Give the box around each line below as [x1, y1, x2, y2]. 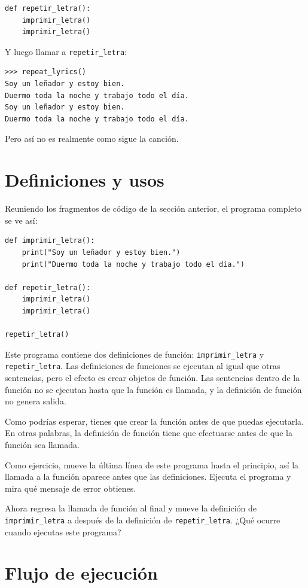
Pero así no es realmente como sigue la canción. [5, 132, 179, 145]
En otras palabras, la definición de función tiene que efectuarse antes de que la [5, 426, 292, 439]
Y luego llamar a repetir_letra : [5, 45, 127, 57]
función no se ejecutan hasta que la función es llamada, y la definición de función [5, 383, 302, 395]
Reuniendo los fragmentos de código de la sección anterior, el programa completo [5, 202, 302, 215]
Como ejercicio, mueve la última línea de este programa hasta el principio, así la [5, 458, 299, 471]
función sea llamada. [5, 438, 80, 450]
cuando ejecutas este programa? [5, 525, 121, 538]
